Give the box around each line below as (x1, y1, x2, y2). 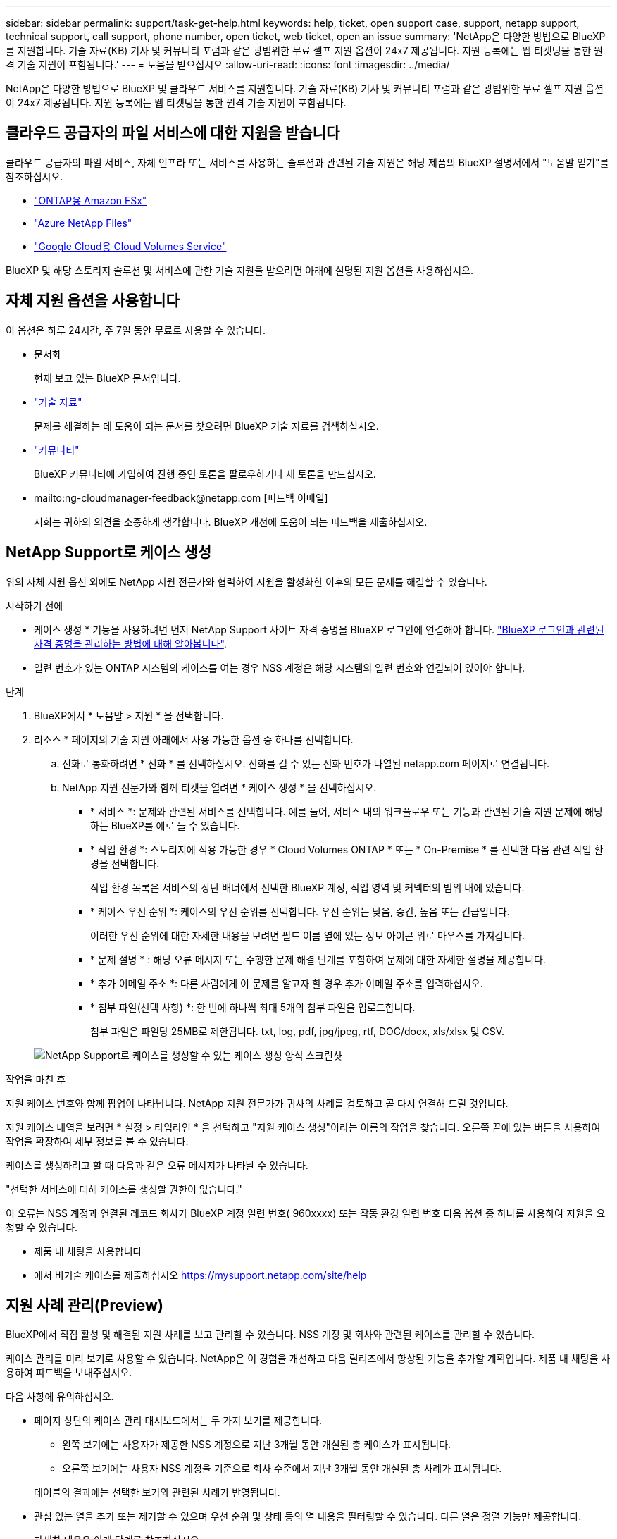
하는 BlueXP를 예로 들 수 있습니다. (90, 819, 240, 832)
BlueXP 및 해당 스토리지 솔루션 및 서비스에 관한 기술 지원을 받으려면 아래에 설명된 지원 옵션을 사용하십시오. (6, 264, 474, 276)
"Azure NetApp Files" (34, 216, 132, 229)
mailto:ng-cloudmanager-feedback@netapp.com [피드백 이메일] (34, 491, 328, 504)
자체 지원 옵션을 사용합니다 (6, 292, 180, 310)
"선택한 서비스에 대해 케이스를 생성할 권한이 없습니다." (6, 1182, 242, 1195)
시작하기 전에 (6, 599, 63, 612)
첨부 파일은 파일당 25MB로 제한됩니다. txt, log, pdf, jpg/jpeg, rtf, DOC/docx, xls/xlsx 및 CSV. (90, 1025, 505, 1037)
